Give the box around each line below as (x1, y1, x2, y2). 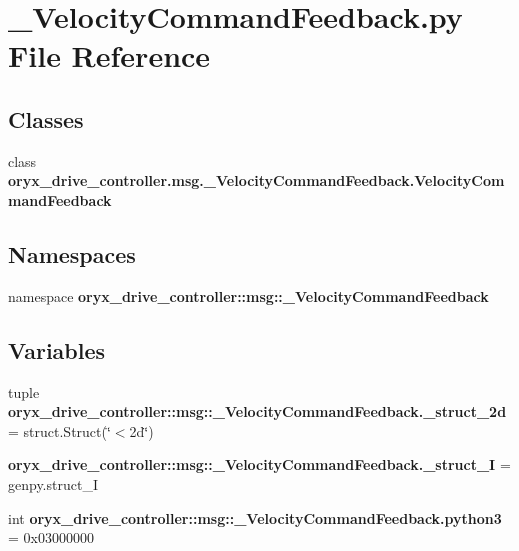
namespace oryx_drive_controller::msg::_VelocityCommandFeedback (8, 285, 489, 306)
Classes (8, 103, 84, 134)
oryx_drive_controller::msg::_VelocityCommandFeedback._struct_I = (8, 454, 511, 475)
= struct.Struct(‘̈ (8, 420, 111, 441)
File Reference (8, 35, 211, 76)
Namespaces (8, 238, 136, 269)
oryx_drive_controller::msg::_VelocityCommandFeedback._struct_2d (8, 401, 507, 422)
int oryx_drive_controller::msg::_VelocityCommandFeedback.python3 (8, 507, 502, 528)
